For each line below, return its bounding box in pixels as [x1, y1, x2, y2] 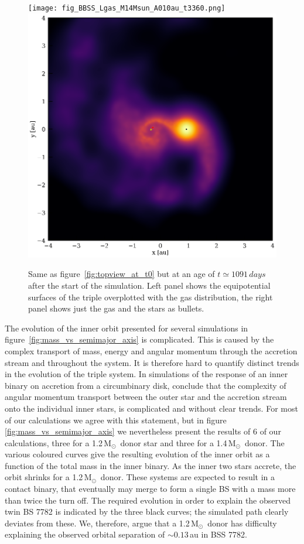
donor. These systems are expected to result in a [100, 471, 275, 483]
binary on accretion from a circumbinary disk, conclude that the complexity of [5, 379, 286, 391]
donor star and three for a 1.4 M [120, 436, 236, 449]
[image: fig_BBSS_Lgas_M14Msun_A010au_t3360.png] [28, 4, 226, 12]
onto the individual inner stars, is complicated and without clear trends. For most [5, 402, 298, 414]
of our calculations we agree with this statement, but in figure [5, 413, 227, 426]
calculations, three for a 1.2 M [5, 436, 112, 449]
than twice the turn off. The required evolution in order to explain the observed [5, 494, 291, 506]
